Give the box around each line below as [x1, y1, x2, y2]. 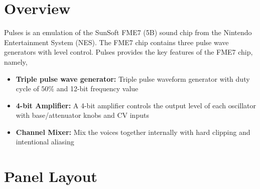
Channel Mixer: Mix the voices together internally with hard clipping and [16, 126, 250, 137]
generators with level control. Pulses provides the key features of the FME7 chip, [4, 47, 253, 57]
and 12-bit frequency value [56, 83, 139, 94]
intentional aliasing [16, 136, 74, 147]
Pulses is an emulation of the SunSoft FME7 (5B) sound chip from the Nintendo [4, 27, 252, 38]
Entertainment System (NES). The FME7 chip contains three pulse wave [4, 37, 229, 47]
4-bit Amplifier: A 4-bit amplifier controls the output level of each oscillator [16, 100, 256, 110]
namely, [4, 56, 28, 67]
